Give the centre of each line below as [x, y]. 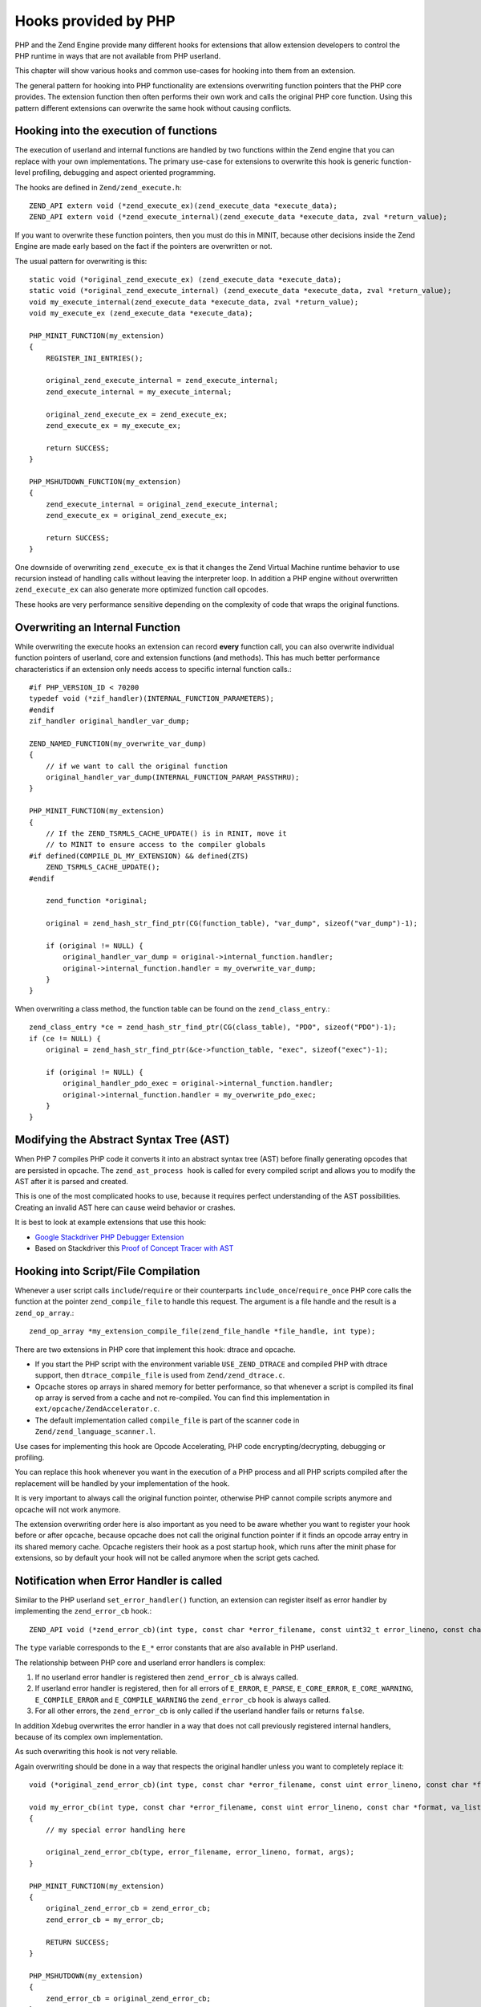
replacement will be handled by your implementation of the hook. [122, 1483]
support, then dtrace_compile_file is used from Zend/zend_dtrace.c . [160, 1375]
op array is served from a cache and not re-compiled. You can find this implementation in [182, 1398]
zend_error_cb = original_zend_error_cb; [128, 1998]
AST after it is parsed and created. [71, 1182]
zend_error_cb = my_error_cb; [105, 1919]
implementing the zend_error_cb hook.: [83, 1611]
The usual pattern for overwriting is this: [81, 261]
